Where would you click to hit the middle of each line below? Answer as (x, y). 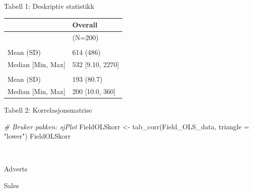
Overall (85, 25)
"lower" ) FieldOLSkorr (37, 136)
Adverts (16, 169)
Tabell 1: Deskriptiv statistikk (49, 6)
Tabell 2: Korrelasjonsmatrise (48, 109)
